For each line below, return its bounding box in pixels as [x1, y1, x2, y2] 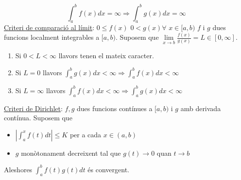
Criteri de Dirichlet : [4, 103, 63, 113]
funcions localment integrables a [4, 32, 100, 42]
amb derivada [180, 103, 221, 113]
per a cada [69, 129, 102, 139]
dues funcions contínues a [77, 103, 153, 113]
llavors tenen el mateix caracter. [58, 50, 154, 61]
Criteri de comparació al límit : [4, 22, 95, 33]
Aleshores [4, 164, 33, 174]
